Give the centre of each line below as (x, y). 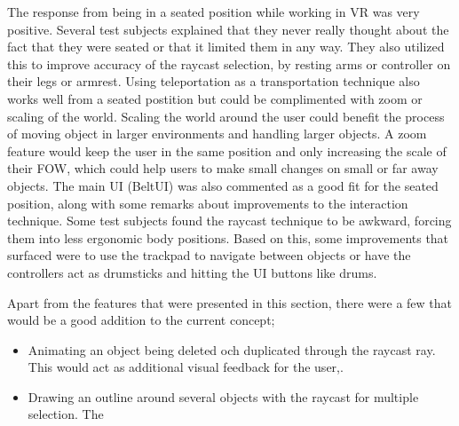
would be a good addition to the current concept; (141, 320)
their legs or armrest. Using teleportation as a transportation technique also (214, 81)
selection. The (66, 414)
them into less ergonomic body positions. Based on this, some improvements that (228, 237)
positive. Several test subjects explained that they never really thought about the (228, 29)
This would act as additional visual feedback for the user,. (186, 367)
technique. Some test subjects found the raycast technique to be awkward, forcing (229, 221)
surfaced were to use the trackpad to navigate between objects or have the (209, 255)
